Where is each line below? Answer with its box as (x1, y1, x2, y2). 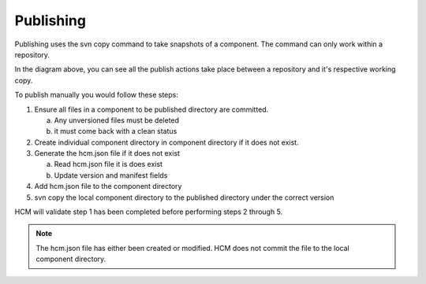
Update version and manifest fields (54, 170, 168, 180)
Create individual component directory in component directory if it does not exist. (34, 138, 299, 147)
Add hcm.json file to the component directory (34, 182, 182, 191)
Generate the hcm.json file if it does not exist (34, 149, 181, 158)
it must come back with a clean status (54, 127, 177, 136)
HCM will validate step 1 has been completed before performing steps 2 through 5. (14, 207, 283, 216)
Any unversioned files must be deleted (54, 115, 180, 125)
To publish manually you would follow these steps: (14, 90, 179, 100)
